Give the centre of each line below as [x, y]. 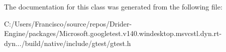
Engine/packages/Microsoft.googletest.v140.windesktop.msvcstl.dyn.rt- [113, 33]
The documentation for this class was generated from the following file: [113, 6]
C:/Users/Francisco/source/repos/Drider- [68, 23]
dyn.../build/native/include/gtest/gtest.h [68, 43]
